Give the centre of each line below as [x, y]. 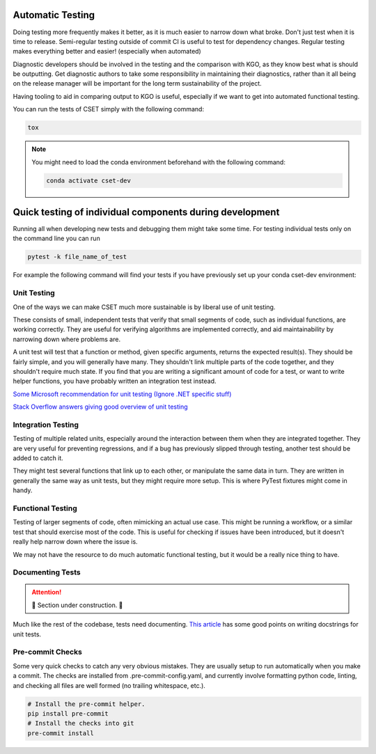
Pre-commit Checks [48, 652]
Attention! [47, 592]
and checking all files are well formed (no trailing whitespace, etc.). [109, 685]
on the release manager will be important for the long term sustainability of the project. [138, 84]
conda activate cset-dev [89, 180]
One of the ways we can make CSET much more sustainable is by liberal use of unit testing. [144, 307]
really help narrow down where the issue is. [76, 542]
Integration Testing [46, 425]
